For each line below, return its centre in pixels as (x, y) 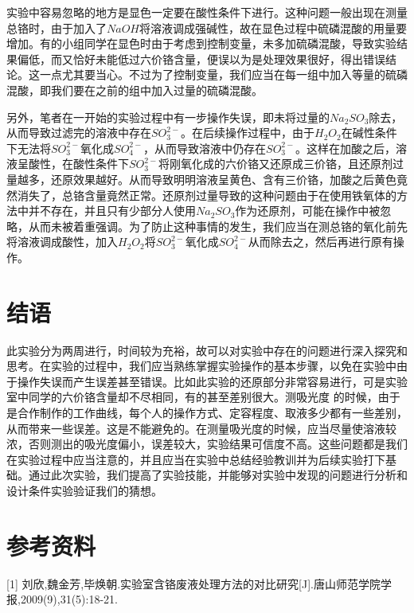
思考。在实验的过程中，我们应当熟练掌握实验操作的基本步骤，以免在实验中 (201, 366)
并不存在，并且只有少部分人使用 (112, 211)
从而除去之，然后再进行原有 (320, 242)
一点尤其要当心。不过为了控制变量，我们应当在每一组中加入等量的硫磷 (223, 74)
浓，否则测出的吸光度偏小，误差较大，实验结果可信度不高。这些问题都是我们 (207, 444)
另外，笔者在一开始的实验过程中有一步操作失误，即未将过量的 (168, 117)
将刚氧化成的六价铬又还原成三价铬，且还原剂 (276, 164)
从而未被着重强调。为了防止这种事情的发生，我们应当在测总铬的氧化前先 (218, 226)
